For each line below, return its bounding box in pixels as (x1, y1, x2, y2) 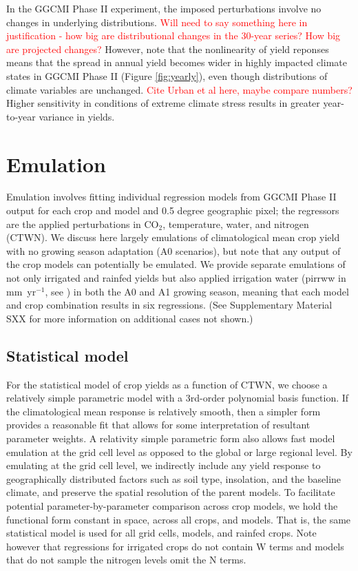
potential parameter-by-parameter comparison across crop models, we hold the (6, 498, 338, 512)
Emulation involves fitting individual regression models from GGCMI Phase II (6, 189, 337, 204)
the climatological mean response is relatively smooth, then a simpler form (6, 404, 321, 418)
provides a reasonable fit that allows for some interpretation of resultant (6, 417, 310, 432)
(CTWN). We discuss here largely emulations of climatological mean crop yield (6, 230, 340, 245)
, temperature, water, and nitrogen (162, 216, 309, 231)
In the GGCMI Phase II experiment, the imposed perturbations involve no (6, 1, 322, 15)
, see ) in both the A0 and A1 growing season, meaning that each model (45, 284, 349, 298)
